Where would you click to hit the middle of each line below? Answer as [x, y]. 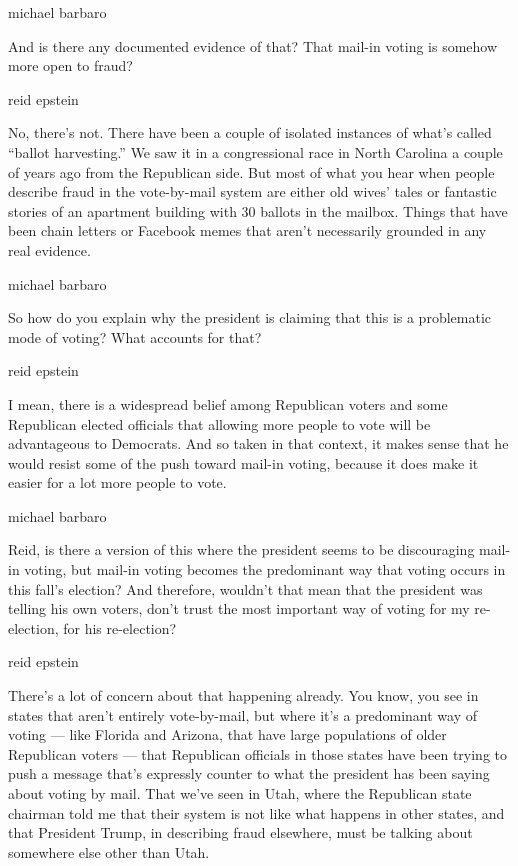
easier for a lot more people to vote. [117, 482]
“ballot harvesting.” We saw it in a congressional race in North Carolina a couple [255, 151]
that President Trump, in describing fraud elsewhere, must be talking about [240, 832]
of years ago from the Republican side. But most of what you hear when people [251, 171]
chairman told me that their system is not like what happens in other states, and [256, 812]
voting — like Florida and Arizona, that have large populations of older [227, 734]
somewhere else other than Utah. [109, 851]
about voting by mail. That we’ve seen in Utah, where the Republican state [240, 793]
